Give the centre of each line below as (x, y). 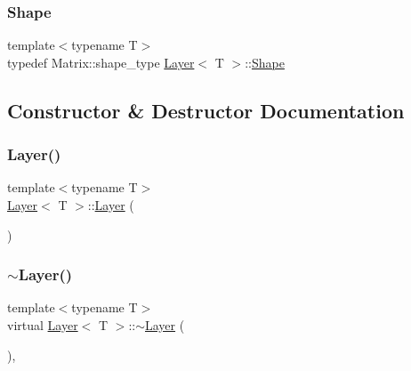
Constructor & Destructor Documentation (206, 110)
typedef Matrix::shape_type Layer (101, 62)
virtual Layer (43, 325)
